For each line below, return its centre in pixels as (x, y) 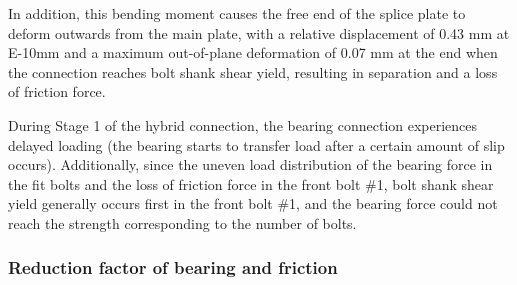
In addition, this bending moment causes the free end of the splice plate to (237, 13)
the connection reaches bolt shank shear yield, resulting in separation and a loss (253, 71)
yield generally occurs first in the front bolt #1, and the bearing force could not (253, 203)
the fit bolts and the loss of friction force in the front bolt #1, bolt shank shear (251, 183)
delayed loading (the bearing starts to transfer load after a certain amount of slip (256, 144)
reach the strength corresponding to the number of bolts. (182, 222)
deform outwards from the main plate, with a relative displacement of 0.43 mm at (259, 32)
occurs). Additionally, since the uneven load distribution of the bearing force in (250, 164)
